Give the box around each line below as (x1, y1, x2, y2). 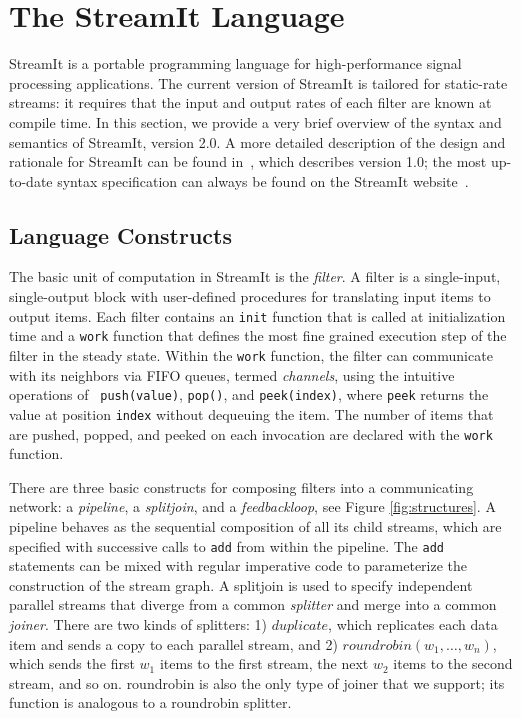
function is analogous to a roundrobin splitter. (9, 692, 292, 713)
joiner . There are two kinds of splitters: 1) (9, 614, 267, 635)
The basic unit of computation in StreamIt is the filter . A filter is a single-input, (9, 266, 501, 287)
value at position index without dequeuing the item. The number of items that (9, 403, 494, 424)
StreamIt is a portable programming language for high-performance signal (9, 53, 462, 74)
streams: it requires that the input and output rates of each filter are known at (9, 92, 492, 113)
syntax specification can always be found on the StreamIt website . (57, 170, 469, 191)
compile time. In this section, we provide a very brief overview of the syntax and (9, 111, 502, 132)
